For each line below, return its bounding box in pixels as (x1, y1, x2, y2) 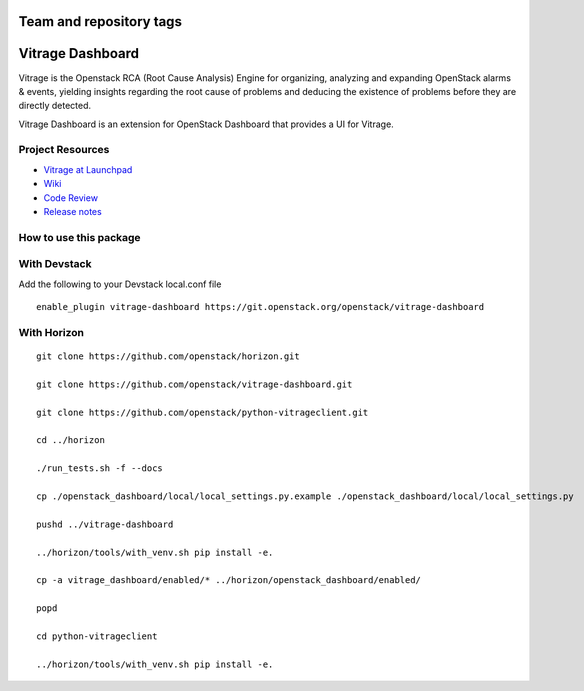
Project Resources (18, 143, 110, 157)
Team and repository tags (18, 13, 182, 30)
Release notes (43, 206, 102, 218)
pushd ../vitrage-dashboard (36, 518, 174, 530)
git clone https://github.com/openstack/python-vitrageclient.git (36, 406, 369, 418)
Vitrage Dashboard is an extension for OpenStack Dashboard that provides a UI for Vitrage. (18, 118, 394, 130)
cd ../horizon (36, 435, 105, 446)
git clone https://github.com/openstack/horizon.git (36, 351, 300, 362)
